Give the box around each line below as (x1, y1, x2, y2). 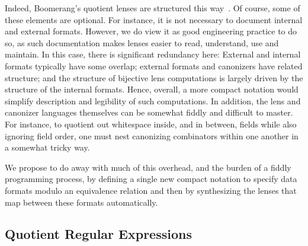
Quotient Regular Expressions (5, 225, 192, 243)
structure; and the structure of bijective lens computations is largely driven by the (5, 71, 303, 84)
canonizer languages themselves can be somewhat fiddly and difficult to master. (5, 106, 293, 119)
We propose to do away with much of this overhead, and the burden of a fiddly (5, 161, 291, 173)
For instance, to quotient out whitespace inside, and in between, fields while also (5, 117, 297, 130)
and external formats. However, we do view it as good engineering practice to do (5, 25, 297, 37)
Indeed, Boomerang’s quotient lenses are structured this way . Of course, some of (5, 2, 300, 14)
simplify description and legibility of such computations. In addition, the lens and (5, 94, 301, 107)
